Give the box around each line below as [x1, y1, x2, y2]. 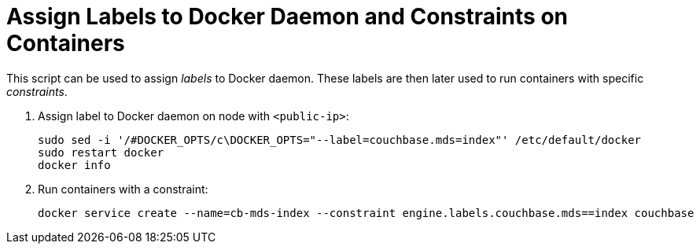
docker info [38, 158, 111, 171]
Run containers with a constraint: [38, 182, 208, 196]
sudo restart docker [38, 145, 164, 159]
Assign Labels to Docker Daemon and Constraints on [6, 3, 569, 30]
